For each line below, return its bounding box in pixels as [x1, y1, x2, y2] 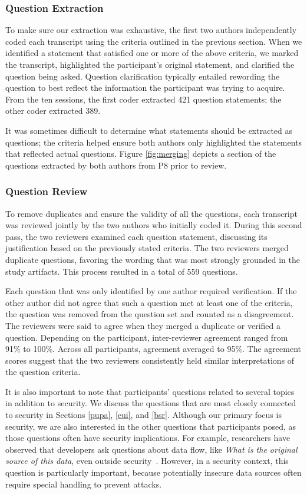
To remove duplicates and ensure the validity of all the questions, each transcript [5, 207, 298, 219]
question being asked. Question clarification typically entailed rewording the [5, 70, 280, 82]
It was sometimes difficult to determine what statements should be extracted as [5, 124, 293, 136]
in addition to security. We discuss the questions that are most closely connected [5, 397, 296, 409]
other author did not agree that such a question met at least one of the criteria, [5, 296, 293, 308]
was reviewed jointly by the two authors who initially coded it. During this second [5, 219, 302, 231]
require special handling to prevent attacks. [5, 477, 162, 490]
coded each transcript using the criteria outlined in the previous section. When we [5, 35, 302, 47]
